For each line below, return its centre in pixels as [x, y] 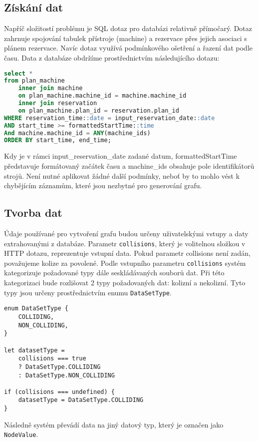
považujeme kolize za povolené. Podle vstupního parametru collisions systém [125, 263]
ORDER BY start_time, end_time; [58, 140]
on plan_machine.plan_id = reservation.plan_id [99, 110]
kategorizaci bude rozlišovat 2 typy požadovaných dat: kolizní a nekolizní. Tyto [125, 282]
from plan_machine [34, 81]
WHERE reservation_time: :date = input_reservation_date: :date [110, 118]
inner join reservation [58, 103]
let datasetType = [34, 350]
